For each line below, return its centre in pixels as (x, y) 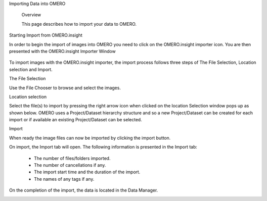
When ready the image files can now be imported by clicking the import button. (90, 138)
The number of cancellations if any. (70, 165)
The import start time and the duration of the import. (87, 172)
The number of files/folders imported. (72, 158)
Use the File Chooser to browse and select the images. (65, 88)
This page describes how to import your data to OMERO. (79, 24)
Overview (31, 15)
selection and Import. (31, 69)
